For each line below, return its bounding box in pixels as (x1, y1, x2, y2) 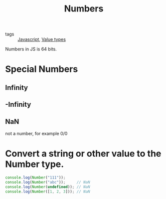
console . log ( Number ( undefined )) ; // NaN (5, 184, 91, 190)
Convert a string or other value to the (5, 148, 162, 160)
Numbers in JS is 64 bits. (5, 46, 57, 52)
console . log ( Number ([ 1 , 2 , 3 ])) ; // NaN (5, 189, 91, 194)
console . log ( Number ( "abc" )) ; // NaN (5, 180, 91, 185)
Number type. (5, 159, 64, 170)
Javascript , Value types (17, 36, 66, 42)
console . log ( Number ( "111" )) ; (5, 175, 66, 180)
